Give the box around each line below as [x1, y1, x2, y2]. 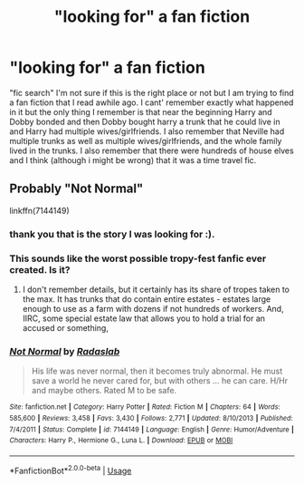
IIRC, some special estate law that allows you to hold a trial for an [22, 313, 265, 324]
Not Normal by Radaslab [9, 344, 120, 357]
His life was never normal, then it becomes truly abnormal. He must [31, 365, 283, 377]
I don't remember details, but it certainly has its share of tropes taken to [22, 284, 290, 295]
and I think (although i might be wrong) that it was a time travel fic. [9, 154, 257, 165]
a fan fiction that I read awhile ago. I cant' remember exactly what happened [9, 97, 294, 108]
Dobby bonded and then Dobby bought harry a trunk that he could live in [9, 116, 280, 127]
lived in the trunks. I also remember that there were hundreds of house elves [9, 145, 294, 156]
